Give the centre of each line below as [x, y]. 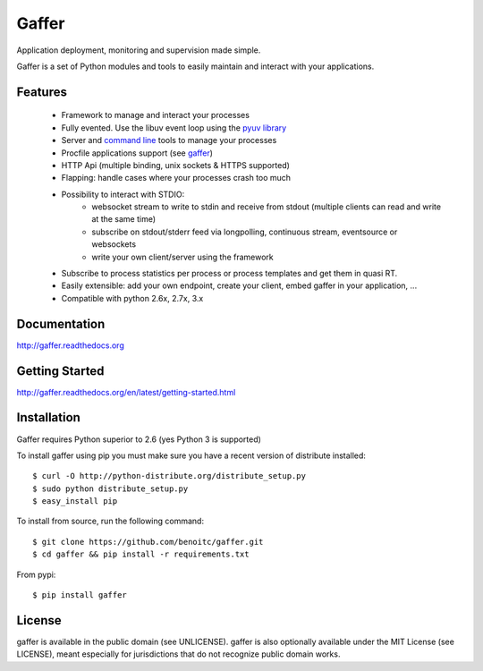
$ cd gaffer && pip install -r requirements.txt [141, 554]
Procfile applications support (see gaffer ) [137, 153]
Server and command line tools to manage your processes [169, 140]
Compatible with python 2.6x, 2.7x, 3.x [132, 298]
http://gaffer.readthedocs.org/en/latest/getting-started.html [126, 392]
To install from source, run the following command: [110, 521]
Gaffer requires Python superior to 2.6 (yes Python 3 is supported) [139, 439]
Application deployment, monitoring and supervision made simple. [139, 50]
